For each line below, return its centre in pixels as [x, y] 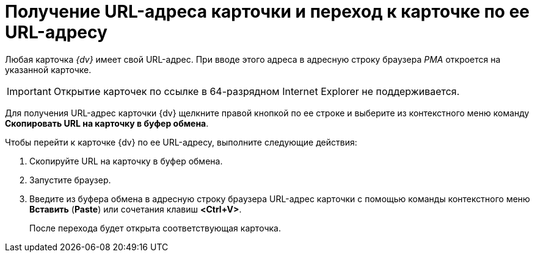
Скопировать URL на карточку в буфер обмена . [107, 123]
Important [29, 91]
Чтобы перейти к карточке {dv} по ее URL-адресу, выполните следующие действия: [181, 142]
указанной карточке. [48, 69]
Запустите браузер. [70, 180]
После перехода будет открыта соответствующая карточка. [155, 228]
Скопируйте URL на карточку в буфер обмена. [126, 161]
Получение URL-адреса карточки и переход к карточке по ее [267, 12]
